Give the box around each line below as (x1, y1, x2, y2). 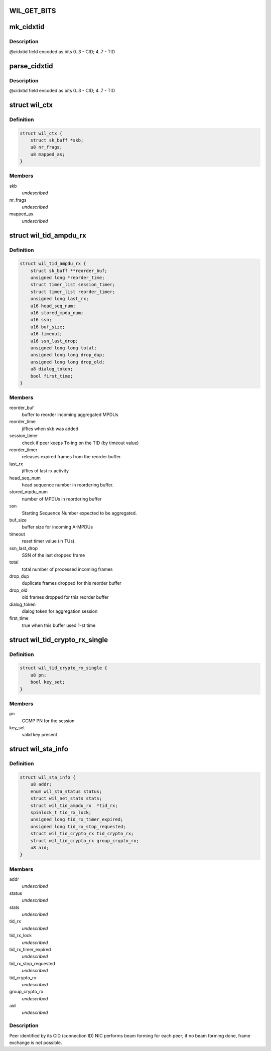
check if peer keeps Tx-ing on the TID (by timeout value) (22, 440, 139, 446)
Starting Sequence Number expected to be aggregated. (22, 510, 137, 516)
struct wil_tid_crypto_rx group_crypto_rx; (30, 838, 139, 843)
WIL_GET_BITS (9, 7, 56, 15)
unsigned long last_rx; (30, 296, 89, 302)
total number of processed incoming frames (22, 566, 113, 572)
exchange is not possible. (9, 1039, 62, 1045)
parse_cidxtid (9, 62, 53, 70)
